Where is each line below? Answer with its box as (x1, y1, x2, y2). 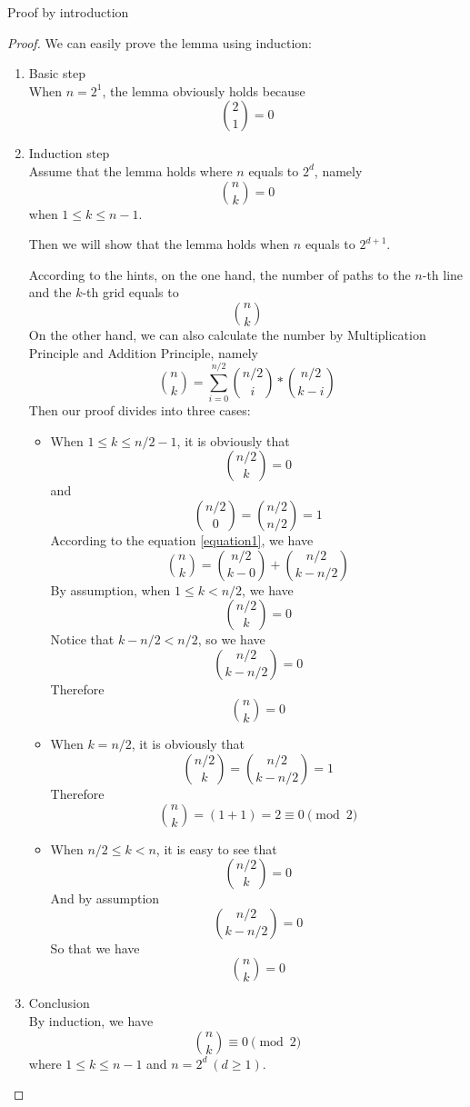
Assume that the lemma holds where (28, 161, 233, 180)
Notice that (50, 630, 115, 649)
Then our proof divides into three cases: (28, 401, 251, 420)
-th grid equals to (82, 283, 179, 302)
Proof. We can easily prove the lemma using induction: (7, 33, 312, 52)
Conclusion (28, 993, 90, 1012)
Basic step (28, 64, 85, 83)
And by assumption (50, 889, 160, 908)
